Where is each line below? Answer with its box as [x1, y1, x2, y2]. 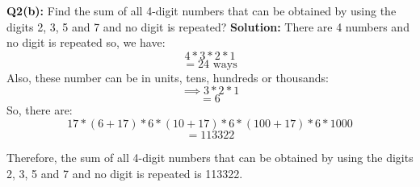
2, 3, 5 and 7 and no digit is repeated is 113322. [6, 164, 243, 181]
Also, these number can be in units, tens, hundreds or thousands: [6, 69, 329, 85]
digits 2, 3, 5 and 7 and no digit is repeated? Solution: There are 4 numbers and [6, 18, 409, 35]
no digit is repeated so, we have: [6, 34, 166, 51]
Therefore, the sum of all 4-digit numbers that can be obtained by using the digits [6, 148, 414, 165]
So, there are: [6, 102, 73, 118]
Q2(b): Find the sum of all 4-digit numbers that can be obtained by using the [6, 2, 397, 19]
